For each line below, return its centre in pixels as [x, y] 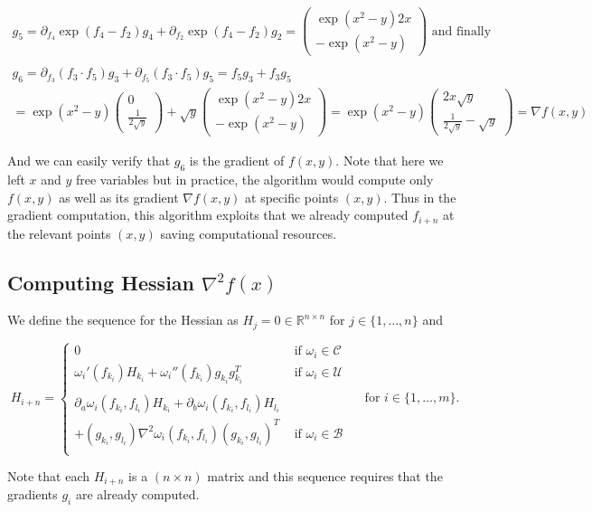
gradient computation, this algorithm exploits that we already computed [208, 215]
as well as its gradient [119, 197]
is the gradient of [237, 161]
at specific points [292, 197]
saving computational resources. [249, 233]
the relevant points [59, 233]
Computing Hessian [101, 282]
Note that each [48, 476]
